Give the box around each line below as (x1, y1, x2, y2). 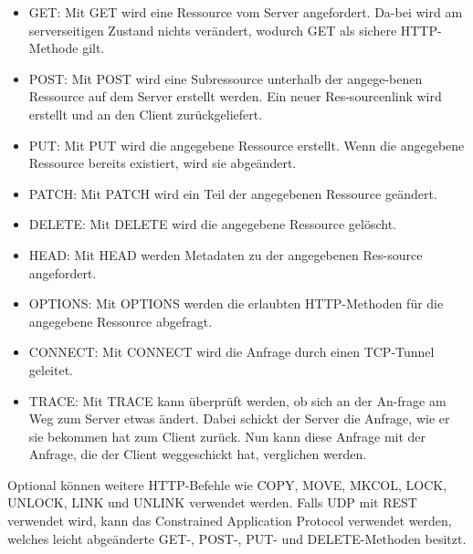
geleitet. (28, 360, 74, 379)
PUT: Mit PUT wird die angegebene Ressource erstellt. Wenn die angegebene (28, 135, 465, 154)
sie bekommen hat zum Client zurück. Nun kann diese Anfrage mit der (28, 426, 426, 445)
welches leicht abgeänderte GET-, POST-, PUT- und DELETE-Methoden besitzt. (7, 528, 467, 548)
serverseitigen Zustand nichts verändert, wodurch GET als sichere (28, 20, 397, 39)
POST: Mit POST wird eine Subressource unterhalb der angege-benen (28, 68, 423, 88)
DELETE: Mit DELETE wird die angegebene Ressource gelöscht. (28, 214, 397, 234)
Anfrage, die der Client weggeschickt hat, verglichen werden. (28, 444, 367, 464)
